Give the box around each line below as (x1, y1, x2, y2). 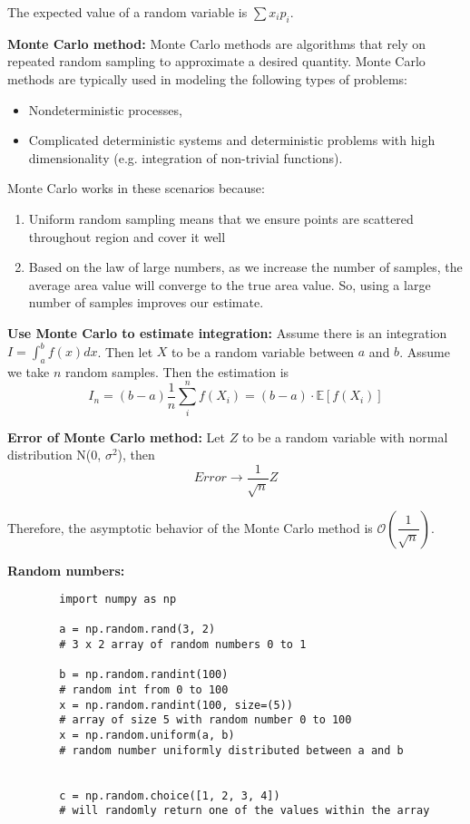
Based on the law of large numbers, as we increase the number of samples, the (28, 257, 463, 276)
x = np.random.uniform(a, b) (59, 729, 235, 742)
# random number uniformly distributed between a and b (59, 743, 404, 757)
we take (7, 362, 50, 381)
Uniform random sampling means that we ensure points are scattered (28, 208, 414, 228)
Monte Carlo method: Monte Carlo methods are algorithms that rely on (7, 34, 426, 53)
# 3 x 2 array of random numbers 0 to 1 (59, 638, 307, 652)
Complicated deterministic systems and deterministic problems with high (28, 131, 436, 150)
